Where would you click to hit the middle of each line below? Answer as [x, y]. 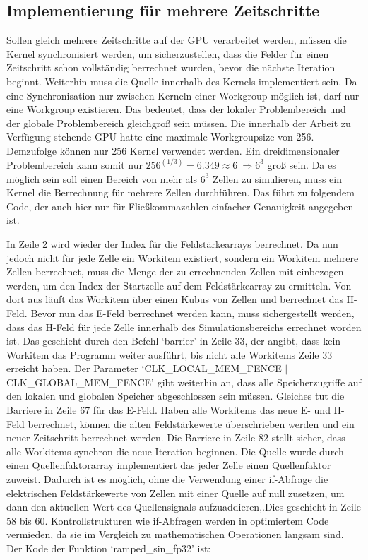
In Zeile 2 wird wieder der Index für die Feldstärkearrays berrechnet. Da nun [172, 243]
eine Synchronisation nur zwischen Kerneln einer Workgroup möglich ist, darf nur [183, 95]
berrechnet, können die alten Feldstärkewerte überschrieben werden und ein [191, 423]
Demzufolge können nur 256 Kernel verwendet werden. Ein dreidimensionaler [173, 150]
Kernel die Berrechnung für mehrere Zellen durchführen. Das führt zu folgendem [180, 192]
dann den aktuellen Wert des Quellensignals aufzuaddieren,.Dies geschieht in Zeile [184, 507]
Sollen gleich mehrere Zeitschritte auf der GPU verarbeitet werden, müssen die [177, 40]
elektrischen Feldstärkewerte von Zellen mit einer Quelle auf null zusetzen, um [176, 493]
